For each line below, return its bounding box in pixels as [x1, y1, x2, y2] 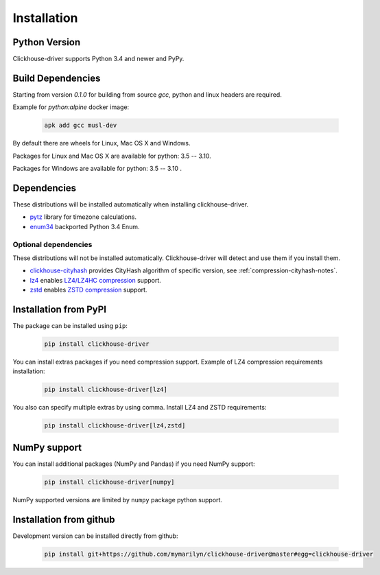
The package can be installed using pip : [12, 322, 128, 330]
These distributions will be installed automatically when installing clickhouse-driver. [12, 200, 249, 209]
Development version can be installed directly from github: [12, 532, 178, 540]
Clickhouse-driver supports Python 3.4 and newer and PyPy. [12, 55, 185, 63]
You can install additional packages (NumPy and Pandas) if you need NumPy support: [12, 460, 255, 468]
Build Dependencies [12, 72, 101, 84]
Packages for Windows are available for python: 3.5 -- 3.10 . [12, 165, 182, 173]
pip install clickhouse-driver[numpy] [44, 478, 175, 486]
